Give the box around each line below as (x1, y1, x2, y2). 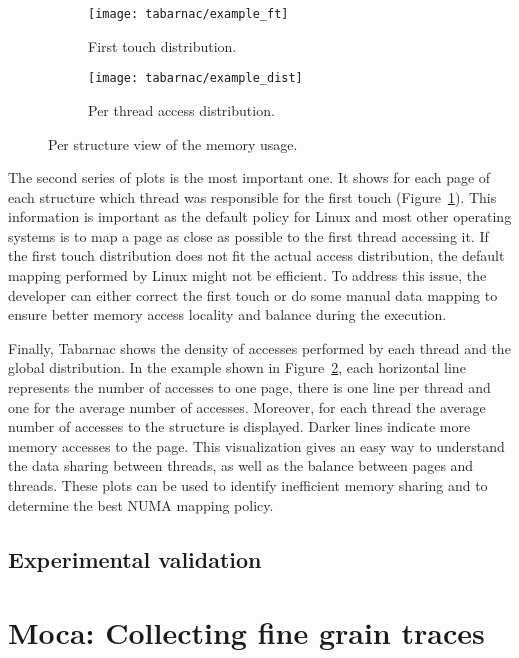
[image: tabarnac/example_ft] (88, 7, 289, 21)
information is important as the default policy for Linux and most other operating (8, 206, 512, 227)
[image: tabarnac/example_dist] (88, 71, 303, 86)
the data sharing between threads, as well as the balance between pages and (8, 455, 474, 476)
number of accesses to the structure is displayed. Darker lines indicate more (8, 416, 471, 437)
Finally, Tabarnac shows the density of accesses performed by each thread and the (8, 337, 511, 358)
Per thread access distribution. (88, 99, 275, 120)
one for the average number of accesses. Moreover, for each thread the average (8, 396, 486, 417)
